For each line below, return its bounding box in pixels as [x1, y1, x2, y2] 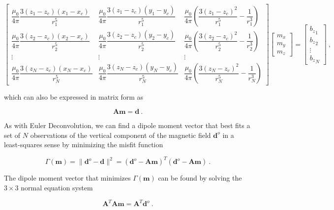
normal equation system [21, 182, 93, 192]
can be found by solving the [158, 173, 242, 183]
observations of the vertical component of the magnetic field [30, 130, 211, 140]
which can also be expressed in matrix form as [4, 92, 144, 102]
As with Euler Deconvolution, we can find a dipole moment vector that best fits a [4, 120, 250, 131]
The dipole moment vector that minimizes [4, 173, 131, 183]
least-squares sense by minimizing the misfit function [4, 139, 163, 150]
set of [4, 130, 21, 140]
